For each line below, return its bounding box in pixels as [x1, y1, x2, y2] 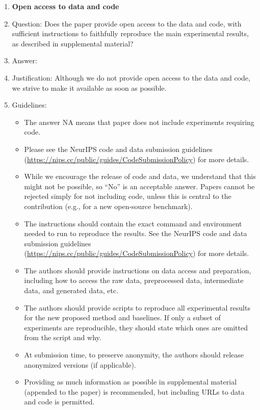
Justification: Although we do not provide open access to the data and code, [12, 72, 250, 83]
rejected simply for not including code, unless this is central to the [24, 191, 231, 201]
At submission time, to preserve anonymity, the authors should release [24, 349, 244, 360]
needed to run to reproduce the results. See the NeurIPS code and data [24, 228, 247, 239]
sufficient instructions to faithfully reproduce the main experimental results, [12, 28, 249, 39]
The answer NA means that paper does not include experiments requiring [24, 116, 254, 127]
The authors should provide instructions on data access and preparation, [24, 265, 251, 275]
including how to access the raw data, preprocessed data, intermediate [24, 275, 244, 286]
